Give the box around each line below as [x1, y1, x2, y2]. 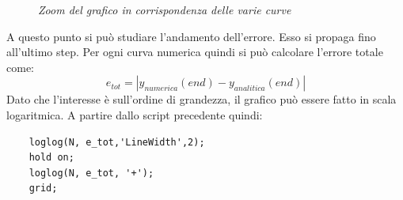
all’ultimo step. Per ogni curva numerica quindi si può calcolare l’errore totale [6, 43, 383, 60]
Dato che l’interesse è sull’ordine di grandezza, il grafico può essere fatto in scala [6, 91, 397, 108]
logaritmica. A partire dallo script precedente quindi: [6, 106, 263, 123]
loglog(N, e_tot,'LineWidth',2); [29, 136, 205, 148]
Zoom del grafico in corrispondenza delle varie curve [38, 2, 291, 17]
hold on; [29, 152, 74, 164]
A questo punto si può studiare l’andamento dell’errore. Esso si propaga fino [6, 28, 376, 44]
